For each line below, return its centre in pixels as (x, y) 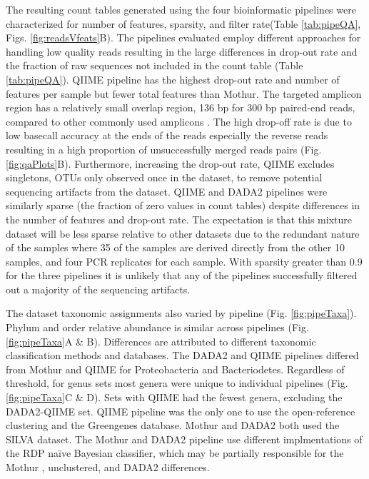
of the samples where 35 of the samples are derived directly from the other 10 (175, 247)
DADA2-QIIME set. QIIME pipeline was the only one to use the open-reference (181, 411)
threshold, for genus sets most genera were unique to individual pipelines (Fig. (177, 383)
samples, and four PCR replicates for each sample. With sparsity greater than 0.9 (184, 261)
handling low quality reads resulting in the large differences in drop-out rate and (182, 51)
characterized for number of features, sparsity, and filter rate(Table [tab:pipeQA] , (183, 23)
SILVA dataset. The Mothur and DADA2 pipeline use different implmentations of (184, 439)
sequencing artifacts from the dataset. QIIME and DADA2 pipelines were (167, 191)
